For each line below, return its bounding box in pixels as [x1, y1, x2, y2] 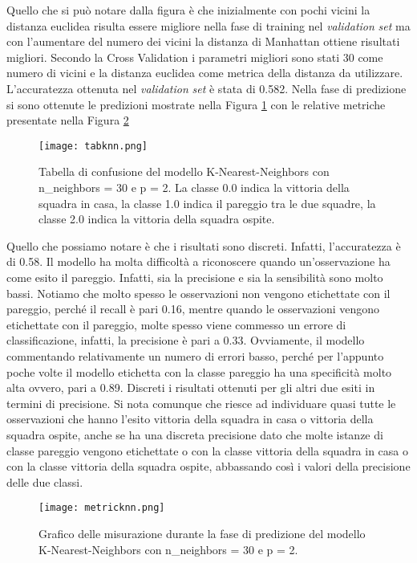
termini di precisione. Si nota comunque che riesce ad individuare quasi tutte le [6, 394, 396, 411]
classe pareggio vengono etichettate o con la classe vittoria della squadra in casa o [6, 442, 409, 459]
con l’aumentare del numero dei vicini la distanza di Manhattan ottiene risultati [6, 33, 400, 50]
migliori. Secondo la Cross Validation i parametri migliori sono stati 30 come [6, 48, 383, 65]
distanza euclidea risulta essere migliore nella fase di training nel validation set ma [6, 17, 411, 34]
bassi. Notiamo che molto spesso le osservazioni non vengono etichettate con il [6, 284, 391, 301]
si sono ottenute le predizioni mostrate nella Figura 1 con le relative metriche [6, 96, 386, 112]
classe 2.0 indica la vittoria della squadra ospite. [38, 210, 275, 227]
